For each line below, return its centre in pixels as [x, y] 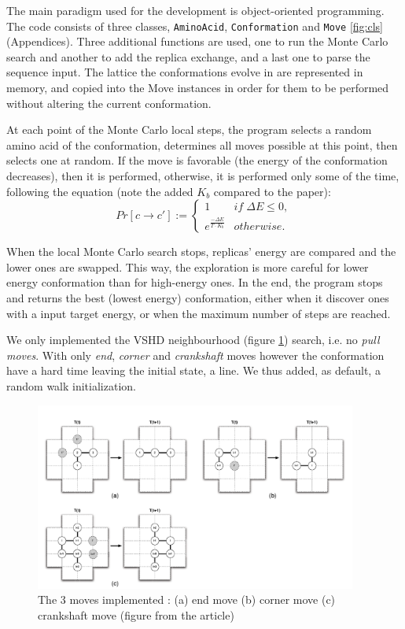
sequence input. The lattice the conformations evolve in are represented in [185, 72]
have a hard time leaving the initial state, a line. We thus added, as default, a [193, 370]
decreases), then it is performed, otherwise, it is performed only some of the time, [203, 176]
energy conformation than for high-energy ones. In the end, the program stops [195, 282]
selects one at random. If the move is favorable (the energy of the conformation [197, 160]
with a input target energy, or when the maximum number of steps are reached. [199, 313]
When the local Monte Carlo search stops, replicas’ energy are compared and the [201, 252]
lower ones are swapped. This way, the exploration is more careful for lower [188, 266]
